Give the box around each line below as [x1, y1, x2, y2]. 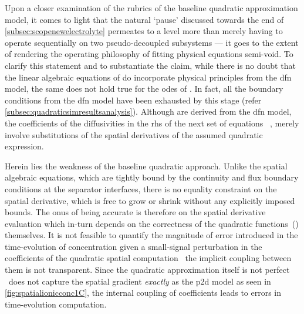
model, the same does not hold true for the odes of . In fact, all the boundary [5, 82, 283, 95]
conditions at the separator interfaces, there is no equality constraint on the [5, 182, 277, 195]
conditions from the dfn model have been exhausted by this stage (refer [5, 93, 262, 106]
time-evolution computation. [5, 298, 107, 310]
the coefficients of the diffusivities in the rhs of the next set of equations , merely [5, 116, 299, 129]
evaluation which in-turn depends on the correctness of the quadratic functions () [5, 217, 299, 229]
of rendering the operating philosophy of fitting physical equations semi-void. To [5, 48, 293, 60]
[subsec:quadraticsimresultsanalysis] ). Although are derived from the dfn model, [5, 105, 292, 118]
